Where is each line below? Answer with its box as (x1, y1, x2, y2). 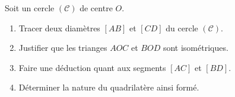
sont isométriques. (163, 41, 228, 54)
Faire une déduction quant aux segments (18, 61, 166, 73)
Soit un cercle (5, 2, 55, 14)
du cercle (166, 21, 198, 34)
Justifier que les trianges (18, 41, 107, 54)
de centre (80, 2, 113, 14)
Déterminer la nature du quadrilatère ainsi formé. (18, 81, 199, 93)
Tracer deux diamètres (18, 21, 100, 34)
